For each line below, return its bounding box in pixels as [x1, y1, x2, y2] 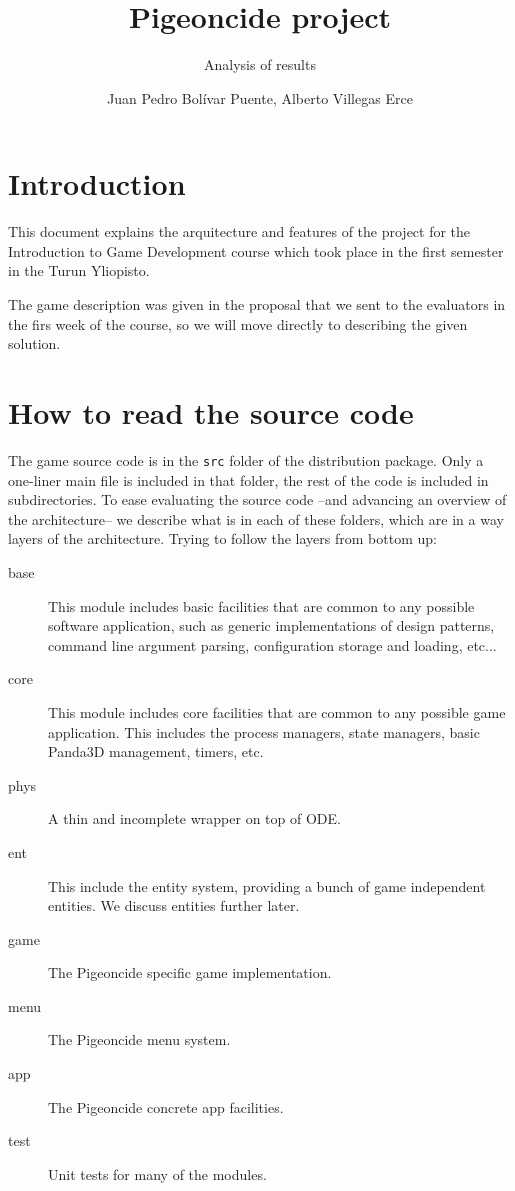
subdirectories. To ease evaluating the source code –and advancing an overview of [8, 489, 507, 510]
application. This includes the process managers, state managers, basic [48, 721, 480, 742]
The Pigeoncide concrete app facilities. [48, 1096, 284, 1117]
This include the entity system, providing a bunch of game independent [48, 875, 486, 896]
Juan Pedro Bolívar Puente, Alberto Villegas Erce [107, 87, 413, 108]
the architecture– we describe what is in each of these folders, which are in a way [8, 508, 504, 529]
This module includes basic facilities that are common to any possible [48, 595, 475, 616]
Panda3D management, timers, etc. [48, 741, 264, 762]
